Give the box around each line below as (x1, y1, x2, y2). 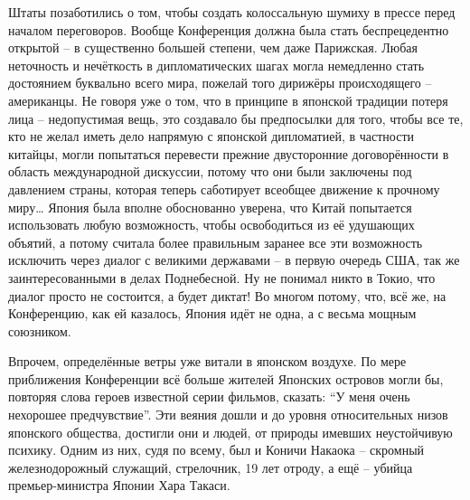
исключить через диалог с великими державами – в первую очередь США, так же (8, 250, 460, 269)
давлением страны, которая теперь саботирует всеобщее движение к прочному (8, 179, 440, 198)
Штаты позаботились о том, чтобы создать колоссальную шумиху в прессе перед (8, 3, 456, 21)
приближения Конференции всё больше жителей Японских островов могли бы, (8, 369, 444, 388)
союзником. (8, 321, 71, 340)
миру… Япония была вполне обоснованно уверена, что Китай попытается (8, 197, 412, 216)
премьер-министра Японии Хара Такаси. (8, 476, 230, 495)
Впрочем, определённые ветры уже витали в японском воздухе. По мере (8, 352, 407, 371)
